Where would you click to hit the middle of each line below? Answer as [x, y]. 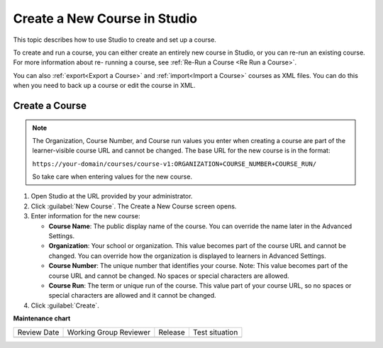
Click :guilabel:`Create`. [65, 305]
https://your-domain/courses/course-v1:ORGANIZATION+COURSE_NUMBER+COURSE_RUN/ [174, 164]
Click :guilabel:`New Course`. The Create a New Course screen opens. [134, 206]
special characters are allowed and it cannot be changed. [132, 296]
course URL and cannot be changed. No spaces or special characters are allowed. [169, 276]
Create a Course [50, 105]
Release [172, 332]
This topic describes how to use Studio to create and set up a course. [115, 40]
